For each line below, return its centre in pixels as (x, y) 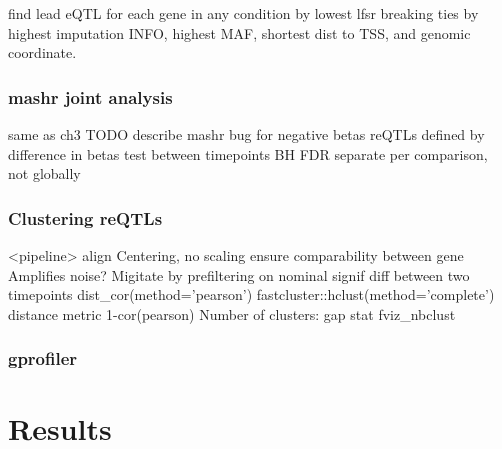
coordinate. (42, 52)
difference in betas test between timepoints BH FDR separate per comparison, (248, 153)
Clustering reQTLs (85, 217)
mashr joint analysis (90, 96)
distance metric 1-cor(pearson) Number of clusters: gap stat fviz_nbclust (232, 313)
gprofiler (43, 358)
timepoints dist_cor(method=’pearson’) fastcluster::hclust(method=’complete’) (251, 294)
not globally (44, 173)
